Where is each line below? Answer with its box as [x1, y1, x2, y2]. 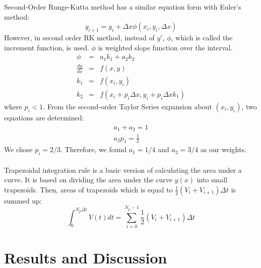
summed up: [4, 195, 42, 206]
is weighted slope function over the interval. [98, 42, 233, 52]
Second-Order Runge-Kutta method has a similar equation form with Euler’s [4, 2, 241, 12]
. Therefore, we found [60, 144, 127, 155]
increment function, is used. [4, 42, 89, 52]
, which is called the [171, 32, 233, 42]
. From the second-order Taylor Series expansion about [43, 101, 212, 111]
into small [197, 174, 228, 185]
